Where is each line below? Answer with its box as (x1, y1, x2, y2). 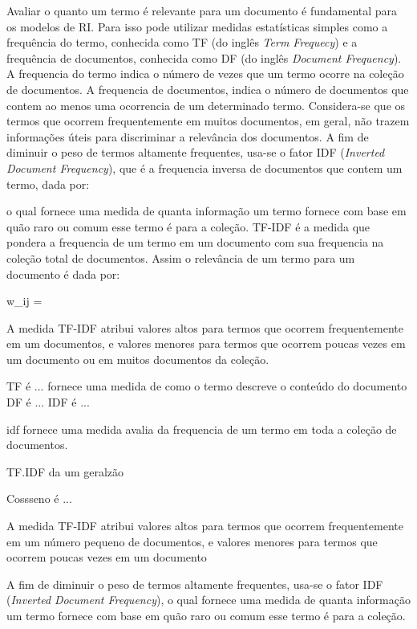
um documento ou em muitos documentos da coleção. (6, 350, 269, 367)
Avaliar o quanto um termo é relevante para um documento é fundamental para (6, 2, 398, 18)
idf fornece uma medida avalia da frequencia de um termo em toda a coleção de (6, 420, 397, 437)
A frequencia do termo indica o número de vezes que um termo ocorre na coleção (6, 65, 404, 82)
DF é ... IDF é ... (6, 394, 90, 410)
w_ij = (6, 292, 43, 309)
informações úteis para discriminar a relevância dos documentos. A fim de (6, 128, 369, 145)
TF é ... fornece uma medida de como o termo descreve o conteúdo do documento (6, 378, 407, 394)
